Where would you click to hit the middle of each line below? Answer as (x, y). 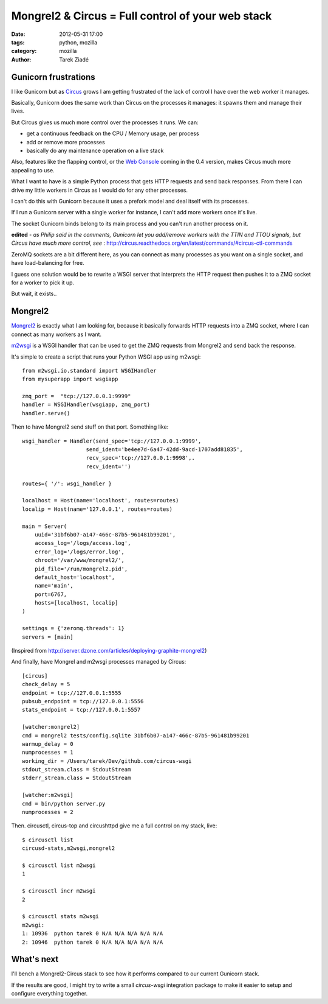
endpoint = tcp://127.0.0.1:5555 (72, 693)
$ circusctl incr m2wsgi (59, 891)
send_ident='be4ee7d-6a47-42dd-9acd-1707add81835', (164, 450)
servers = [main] (48, 637)
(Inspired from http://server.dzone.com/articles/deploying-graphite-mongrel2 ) (109, 651)
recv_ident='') (108, 466)
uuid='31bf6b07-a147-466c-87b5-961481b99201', (105, 535)
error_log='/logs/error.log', (79, 552)
